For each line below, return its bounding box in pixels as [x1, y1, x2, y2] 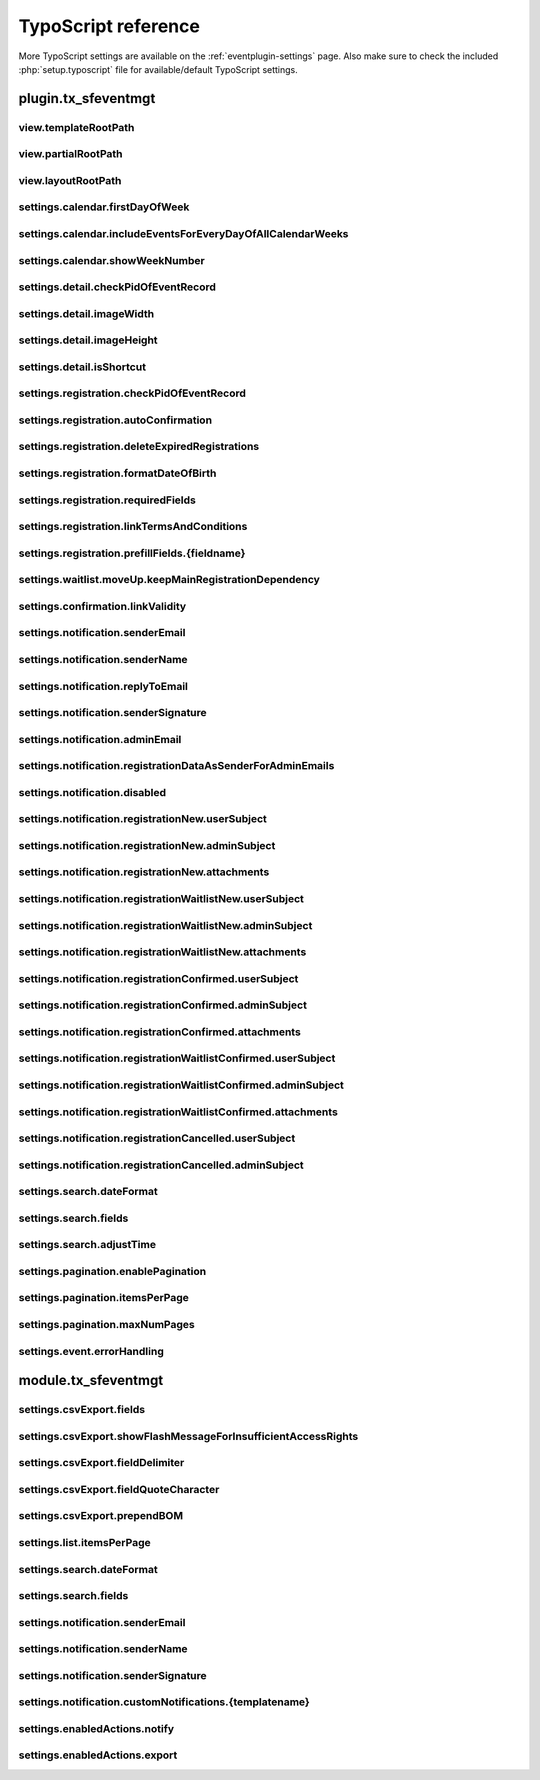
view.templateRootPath [18, 120, 135, 134]
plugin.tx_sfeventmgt [18, 90, 156, 107]
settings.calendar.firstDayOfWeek [18, 200, 190, 214]
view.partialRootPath [18, 147, 123, 161]
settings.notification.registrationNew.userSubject [18, 812, 267, 826]
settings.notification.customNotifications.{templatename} [18, 1695, 310, 1709]
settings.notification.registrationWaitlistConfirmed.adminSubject [18, 1078, 345, 1092]
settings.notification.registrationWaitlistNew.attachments [18, 945, 307, 959]
